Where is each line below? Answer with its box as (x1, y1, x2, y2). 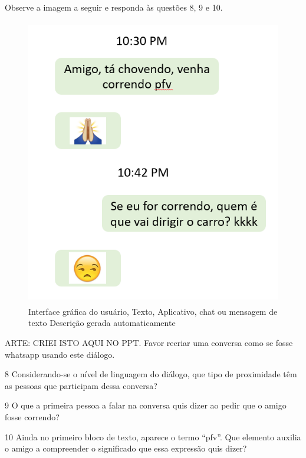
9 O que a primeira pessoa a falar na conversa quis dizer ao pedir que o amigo (5, 399, 287, 411)
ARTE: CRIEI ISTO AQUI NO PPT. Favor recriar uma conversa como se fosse (5, 337, 293, 349)
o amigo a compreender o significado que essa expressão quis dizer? (5, 442, 247, 454)
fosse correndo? (5, 410, 60, 423)
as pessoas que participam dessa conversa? (5, 379, 157, 391)
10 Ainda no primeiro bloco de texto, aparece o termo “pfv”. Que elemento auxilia (5, 430, 301, 443)
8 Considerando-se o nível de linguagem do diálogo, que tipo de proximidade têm (5, 368, 297, 380)
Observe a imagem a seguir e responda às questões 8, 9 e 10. (5, 1, 223, 13)
